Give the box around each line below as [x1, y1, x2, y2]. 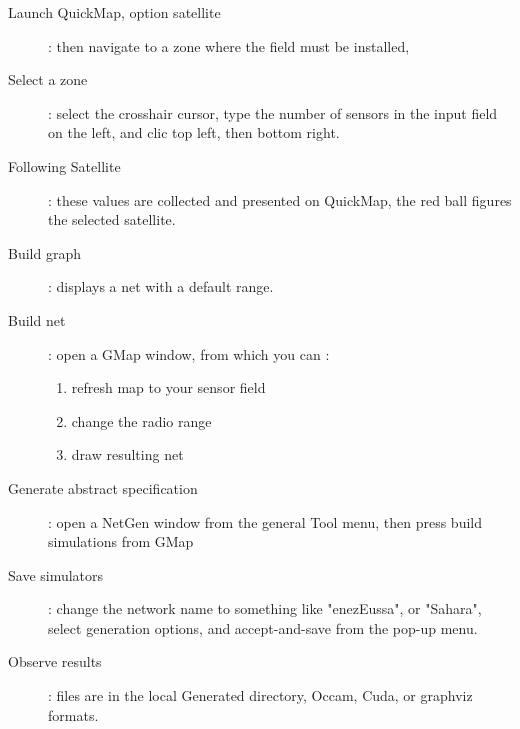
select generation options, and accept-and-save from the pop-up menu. [48, 617, 478, 638]
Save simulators [8, 564, 104, 585]
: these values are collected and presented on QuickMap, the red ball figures [48, 189, 512, 210]
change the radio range [71, 410, 212, 431]
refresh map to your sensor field [71, 377, 266, 398]
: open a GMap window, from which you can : [48, 343, 330, 364]
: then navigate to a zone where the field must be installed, [48, 35, 410, 56]
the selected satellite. [48, 209, 176, 230]
